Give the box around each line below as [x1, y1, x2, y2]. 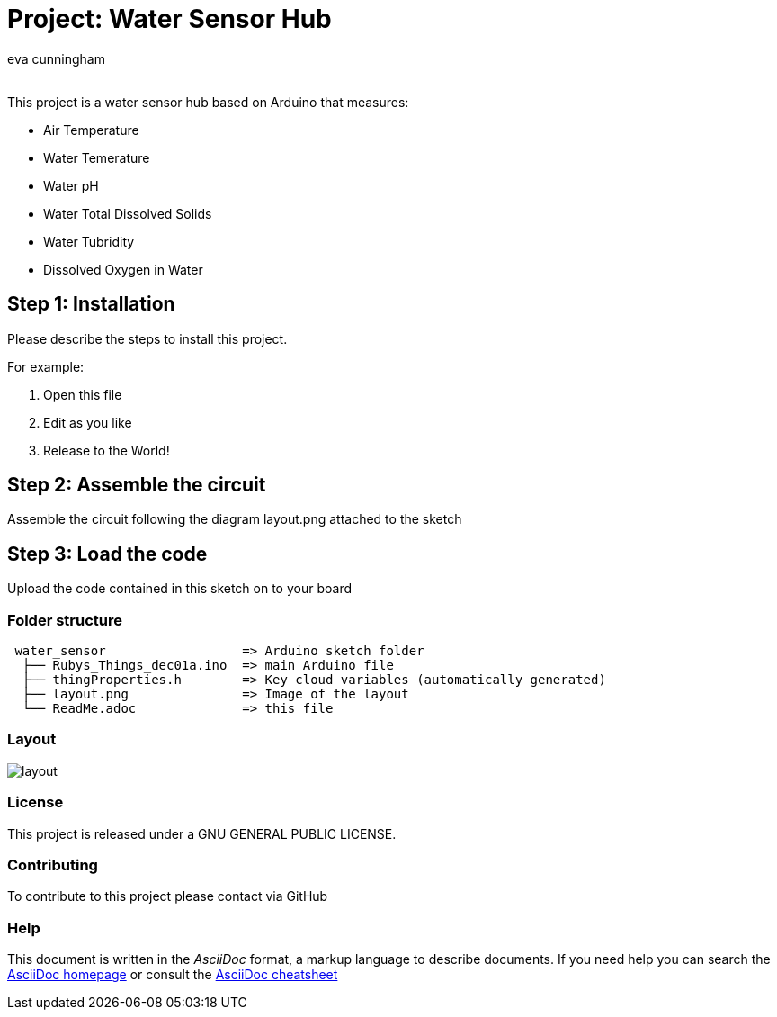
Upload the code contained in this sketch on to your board [7, 580, 352, 597]
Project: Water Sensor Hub [7, 4, 332, 34]
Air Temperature [43, 121, 139, 138]
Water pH [43, 177, 99, 193]
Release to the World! [43, 442, 170, 458]
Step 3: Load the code [7, 542, 208, 565]
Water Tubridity [43, 233, 135, 249]
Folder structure [7, 610, 122, 629]
